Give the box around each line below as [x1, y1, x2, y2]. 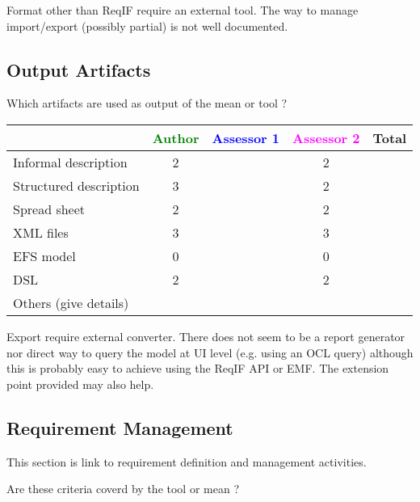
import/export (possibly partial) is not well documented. [6, 17, 288, 34]
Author [152, 128, 199, 147]
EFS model [13, 246, 76, 265]
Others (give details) [13, 293, 129, 312]
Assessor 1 [212, 128, 280, 147]
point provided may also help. [6, 375, 154, 392]
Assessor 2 [292, 128, 360, 147]
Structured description [13, 175, 140, 195]
